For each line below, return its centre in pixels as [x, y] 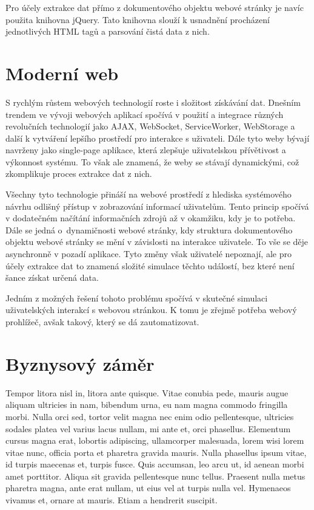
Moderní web [62, 73]
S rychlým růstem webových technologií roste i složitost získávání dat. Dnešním [153, 102]
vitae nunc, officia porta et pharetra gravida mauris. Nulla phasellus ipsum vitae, [156, 452]
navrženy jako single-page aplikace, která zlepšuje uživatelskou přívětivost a [146, 150]
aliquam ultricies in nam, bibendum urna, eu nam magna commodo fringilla [147, 405]
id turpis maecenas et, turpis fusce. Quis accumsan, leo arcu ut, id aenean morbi [155, 464]
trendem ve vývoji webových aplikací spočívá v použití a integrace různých [145, 114]
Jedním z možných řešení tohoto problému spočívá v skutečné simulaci [137, 298]
